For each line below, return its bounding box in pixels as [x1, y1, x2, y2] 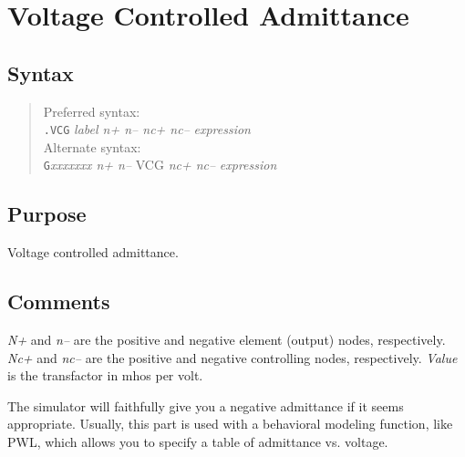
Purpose [7, 200, 87, 228]
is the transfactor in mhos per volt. [7, 366, 203, 385]
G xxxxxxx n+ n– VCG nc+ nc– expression [43, 155, 277, 174]
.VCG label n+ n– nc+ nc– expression [43, 119, 251, 139]
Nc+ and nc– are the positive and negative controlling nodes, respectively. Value [7, 348, 458, 367]
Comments [7, 287, 110, 316]
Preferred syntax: [43, 101, 140, 120]
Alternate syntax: [43, 137, 141, 156]
